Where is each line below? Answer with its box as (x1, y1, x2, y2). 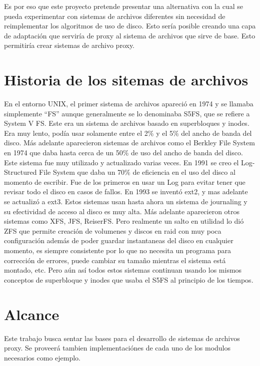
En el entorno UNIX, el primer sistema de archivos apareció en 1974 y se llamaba (4, 98, 253, 109)
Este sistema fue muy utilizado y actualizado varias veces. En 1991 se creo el (4, 157, 239, 167)
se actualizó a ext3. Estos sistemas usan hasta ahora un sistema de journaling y (4, 196, 247, 207)
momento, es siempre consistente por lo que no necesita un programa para (4, 245, 231, 255)
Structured (4, 167, 37, 177)
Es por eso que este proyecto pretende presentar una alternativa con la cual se (4, 1, 243, 11)
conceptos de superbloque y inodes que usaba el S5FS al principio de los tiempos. (4, 274, 253, 285)
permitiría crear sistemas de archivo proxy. (4, 40, 135, 50)
